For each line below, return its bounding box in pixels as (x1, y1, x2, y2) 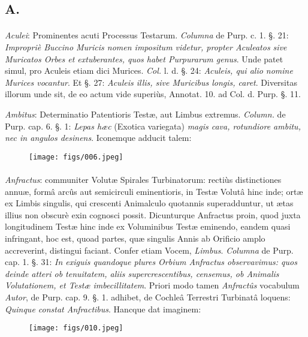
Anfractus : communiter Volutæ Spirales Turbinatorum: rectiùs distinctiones (5, 173, 282, 185)
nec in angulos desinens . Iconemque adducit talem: (5, 131, 192, 144)
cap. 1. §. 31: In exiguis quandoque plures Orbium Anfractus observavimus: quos (5, 255, 297, 268)
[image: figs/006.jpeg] (29, 152, 123, 161)
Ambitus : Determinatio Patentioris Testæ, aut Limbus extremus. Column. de (5, 107, 286, 120)
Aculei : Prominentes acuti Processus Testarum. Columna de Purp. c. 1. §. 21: (5, 29, 289, 41)
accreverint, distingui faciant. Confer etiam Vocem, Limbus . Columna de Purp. (5, 243, 294, 256)
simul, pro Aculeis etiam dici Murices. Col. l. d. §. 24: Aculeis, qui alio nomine (5, 64, 293, 77)
